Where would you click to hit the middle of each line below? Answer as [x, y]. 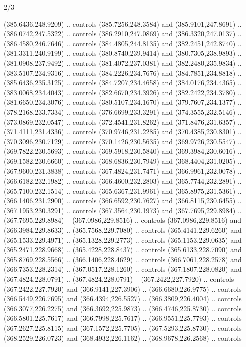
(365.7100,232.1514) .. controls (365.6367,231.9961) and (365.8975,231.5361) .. [123, 190]
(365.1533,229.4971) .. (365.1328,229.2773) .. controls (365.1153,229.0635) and [123, 239]
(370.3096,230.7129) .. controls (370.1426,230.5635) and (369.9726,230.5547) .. [123, 141]
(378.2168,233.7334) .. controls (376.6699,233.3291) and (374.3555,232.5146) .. [123, 112]
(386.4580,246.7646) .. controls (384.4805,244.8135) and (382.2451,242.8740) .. [123, 43]
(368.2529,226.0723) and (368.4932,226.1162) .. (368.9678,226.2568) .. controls [123, 338]
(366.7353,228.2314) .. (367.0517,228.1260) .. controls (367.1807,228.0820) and [123, 269]
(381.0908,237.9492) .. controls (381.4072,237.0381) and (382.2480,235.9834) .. [123, 62]
